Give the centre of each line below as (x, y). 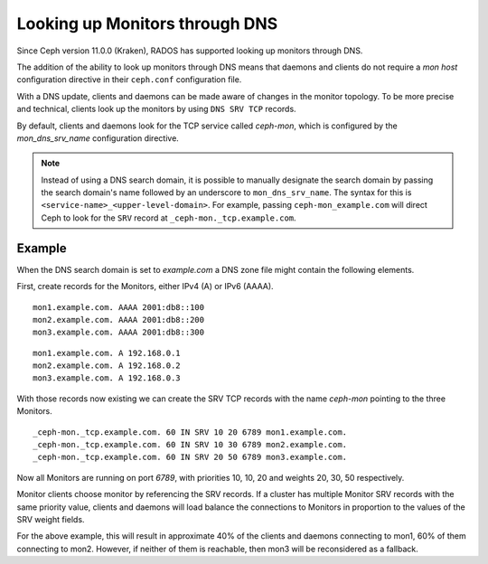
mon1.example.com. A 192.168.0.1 (107, 353)
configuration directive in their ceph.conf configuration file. (129, 80)
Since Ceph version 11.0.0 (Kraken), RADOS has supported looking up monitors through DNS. (190, 51)
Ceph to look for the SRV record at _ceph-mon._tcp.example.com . (169, 218)
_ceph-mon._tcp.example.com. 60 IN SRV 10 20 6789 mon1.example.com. (190, 432)
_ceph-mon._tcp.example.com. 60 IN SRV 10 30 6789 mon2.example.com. (190, 445)
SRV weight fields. (51, 519)
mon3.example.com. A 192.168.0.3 (107, 378)
